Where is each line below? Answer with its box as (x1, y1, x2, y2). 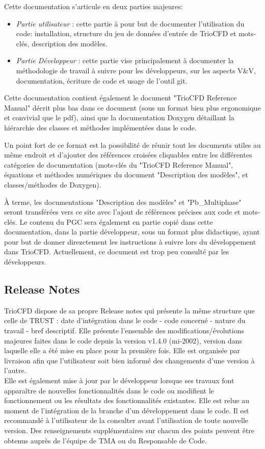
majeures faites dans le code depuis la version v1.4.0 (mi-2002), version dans (4, 335, 242, 346)
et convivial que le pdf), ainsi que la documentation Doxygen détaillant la (4, 112, 234, 123)
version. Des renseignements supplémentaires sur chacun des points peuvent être (4, 425, 255, 435)
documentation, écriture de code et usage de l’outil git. (16, 75, 188, 86)
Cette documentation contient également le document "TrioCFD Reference (4, 92, 237, 103)
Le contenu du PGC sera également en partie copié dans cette (19, 216, 213, 227)
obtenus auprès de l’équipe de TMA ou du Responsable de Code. (4, 435, 207, 445)
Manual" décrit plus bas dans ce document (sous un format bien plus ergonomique (4, 102, 261, 113)
